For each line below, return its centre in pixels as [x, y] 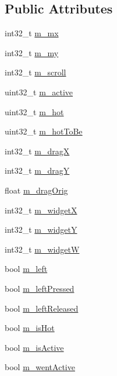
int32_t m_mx [32, 33]
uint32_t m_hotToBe [44, 131]
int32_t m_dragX [37, 151]
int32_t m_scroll [36, 72]
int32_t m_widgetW [42, 249]
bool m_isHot [30, 328]
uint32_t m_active [39, 92]
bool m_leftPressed [40, 288]
